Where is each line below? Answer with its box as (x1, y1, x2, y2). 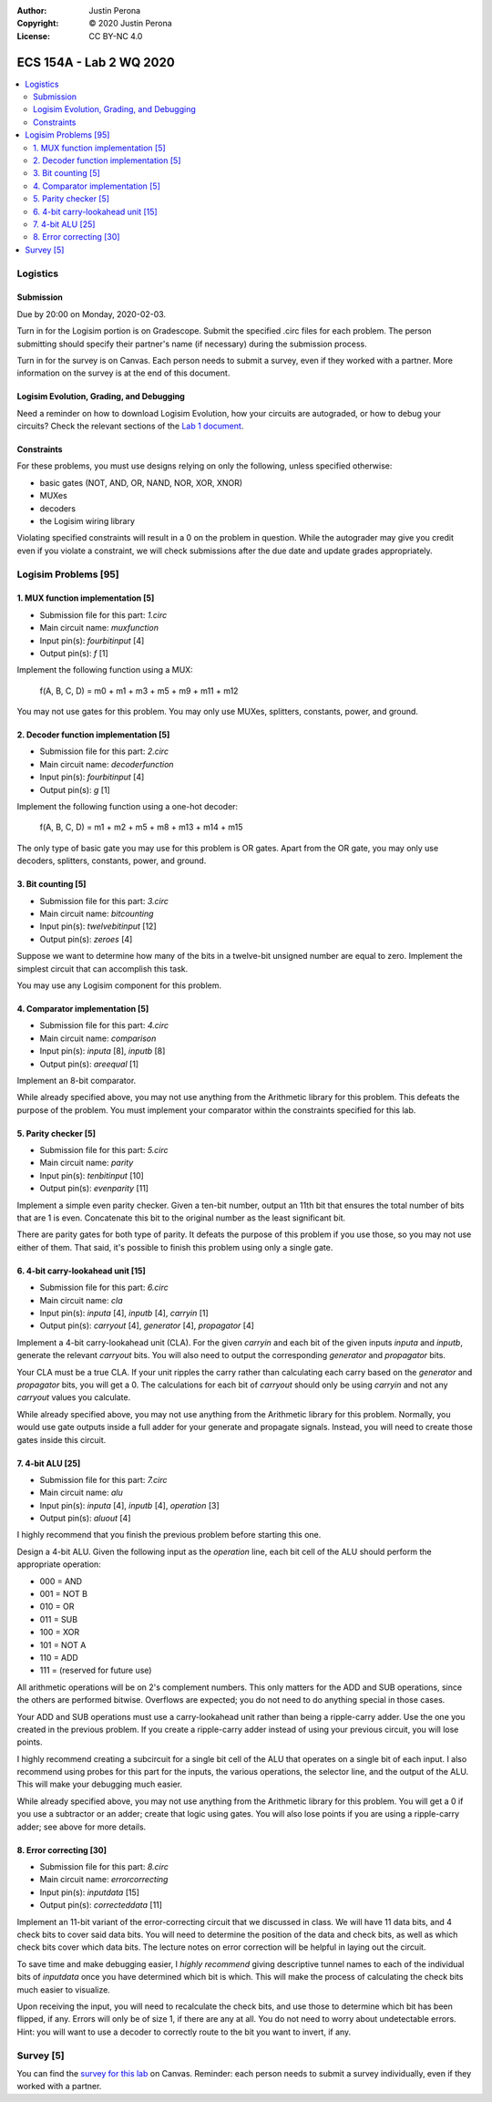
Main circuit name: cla (39, 1294, 123, 1305)
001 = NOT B (39, 1589, 88, 1600)
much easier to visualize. (16, 1984, 111, 1995)
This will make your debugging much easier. (16, 1778, 182, 1790)
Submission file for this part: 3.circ (39, 895, 169, 906)
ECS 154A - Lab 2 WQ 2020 (16, 55, 175, 70)
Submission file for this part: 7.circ (39, 1474, 168, 1485)
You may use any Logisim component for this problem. (16, 980, 222, 991)
